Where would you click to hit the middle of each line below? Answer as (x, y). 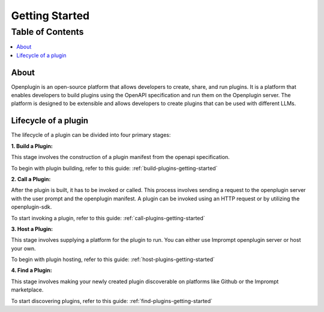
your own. (23, 248)
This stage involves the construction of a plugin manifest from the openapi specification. (121, 157)
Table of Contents (47, 32)
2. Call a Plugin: (31, 179)
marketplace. (27, 290)
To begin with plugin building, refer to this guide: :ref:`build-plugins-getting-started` (114, 168)
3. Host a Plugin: (32, 229)
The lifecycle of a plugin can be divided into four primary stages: (91, 135)
